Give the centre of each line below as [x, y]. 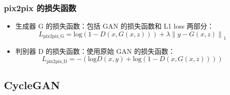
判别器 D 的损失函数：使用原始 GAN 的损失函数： [95, 51]
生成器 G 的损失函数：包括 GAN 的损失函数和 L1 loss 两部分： [115, 26]
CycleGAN [32, 85]
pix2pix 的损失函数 [40, 8]
